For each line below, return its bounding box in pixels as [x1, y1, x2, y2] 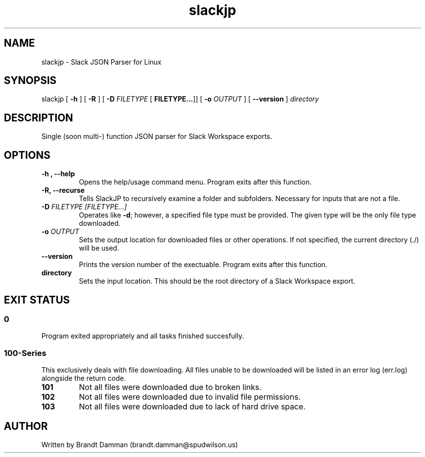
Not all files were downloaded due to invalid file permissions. [79, 392, 301, 402]
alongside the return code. [41, 374, 126, 383]
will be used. [79, 244, 119, 253]
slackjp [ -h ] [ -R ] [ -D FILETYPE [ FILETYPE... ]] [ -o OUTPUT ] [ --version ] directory [41, 95, 319, 103]
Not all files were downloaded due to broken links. [79, 382, 262, 392]
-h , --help [41, 169, 75, 178]
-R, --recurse [41, 186, 85, 195]
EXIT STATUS [4, 293, 70, 306]
